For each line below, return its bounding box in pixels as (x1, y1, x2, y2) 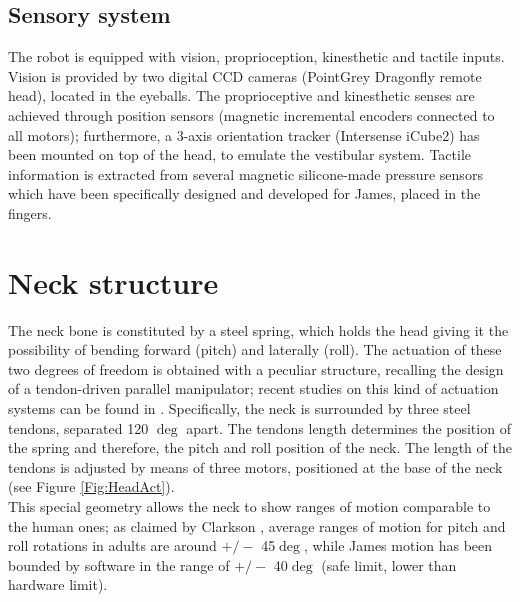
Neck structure (8, 261, 219, 302)
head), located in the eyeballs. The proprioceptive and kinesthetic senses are (8, 85, 475, 106)
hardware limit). (8, 574, 108, 595)
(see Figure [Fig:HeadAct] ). (8, 476, 175, 497)
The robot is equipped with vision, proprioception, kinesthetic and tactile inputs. (8, 46, 505, 67)
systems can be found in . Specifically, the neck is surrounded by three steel (8, 398, 471, 419)
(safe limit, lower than (321, 554, 457, 575)
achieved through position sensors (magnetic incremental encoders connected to (8, 104, 495, 125)
